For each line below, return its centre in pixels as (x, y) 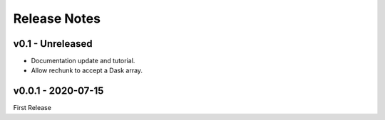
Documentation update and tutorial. (83, 61)
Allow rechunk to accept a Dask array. (87, 70)
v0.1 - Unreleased (53, 44)
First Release (32, 108)
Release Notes (57, 18)
